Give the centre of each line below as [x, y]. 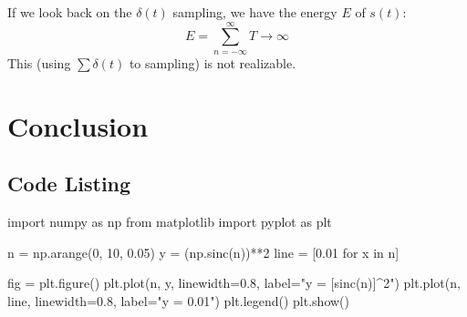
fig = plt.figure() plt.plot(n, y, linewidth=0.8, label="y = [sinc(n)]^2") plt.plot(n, [234, 283]
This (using [39, 62]
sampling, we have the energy [255, 12]
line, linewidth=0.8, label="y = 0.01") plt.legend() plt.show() [179, 300]
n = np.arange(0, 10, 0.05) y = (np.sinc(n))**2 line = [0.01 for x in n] [203, 252]
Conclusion [78, 125]
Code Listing [69, 184]
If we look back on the [70, 12]
